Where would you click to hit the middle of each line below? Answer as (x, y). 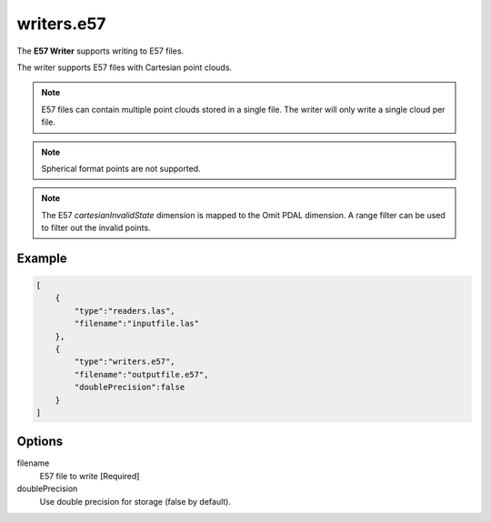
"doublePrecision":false (130, 387)
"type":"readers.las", (125, 311)
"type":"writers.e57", (125, 362)
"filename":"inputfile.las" (137, 324)
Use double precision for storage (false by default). (135, 501)
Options (40, 442)
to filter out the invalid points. (96, 228)
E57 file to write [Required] (90, 476)
